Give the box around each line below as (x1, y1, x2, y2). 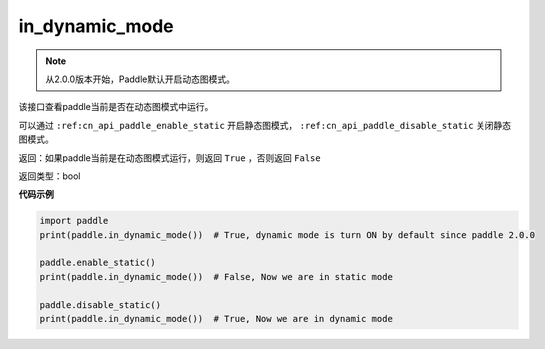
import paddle (39, 215, 109, 227)
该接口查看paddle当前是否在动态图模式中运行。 (18, 101, 214, 113)
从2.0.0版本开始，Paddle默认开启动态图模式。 (45, 73, 235, 85)
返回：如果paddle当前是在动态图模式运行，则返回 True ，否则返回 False (18, 151, 321, 164)
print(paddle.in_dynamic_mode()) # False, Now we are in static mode (39, 271, 394, 282)
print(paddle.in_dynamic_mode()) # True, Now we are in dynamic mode (39, 313, 394, 324)
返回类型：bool (18, 170, 81, 182)
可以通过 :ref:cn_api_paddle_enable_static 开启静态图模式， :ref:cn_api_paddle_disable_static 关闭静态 (18, 119, 512, 131)
